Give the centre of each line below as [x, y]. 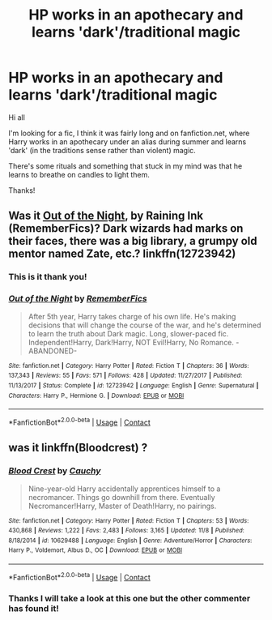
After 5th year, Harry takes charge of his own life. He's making [132, 316]
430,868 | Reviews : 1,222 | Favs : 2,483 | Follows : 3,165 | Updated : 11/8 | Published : [126, 531]
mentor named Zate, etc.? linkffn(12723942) [122, 254]
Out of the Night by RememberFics [78, 299]
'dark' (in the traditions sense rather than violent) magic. [102, 150]
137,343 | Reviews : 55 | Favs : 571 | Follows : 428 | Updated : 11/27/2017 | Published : [125, 376]
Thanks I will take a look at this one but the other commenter [130, 598]
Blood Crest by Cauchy [55, 471]
